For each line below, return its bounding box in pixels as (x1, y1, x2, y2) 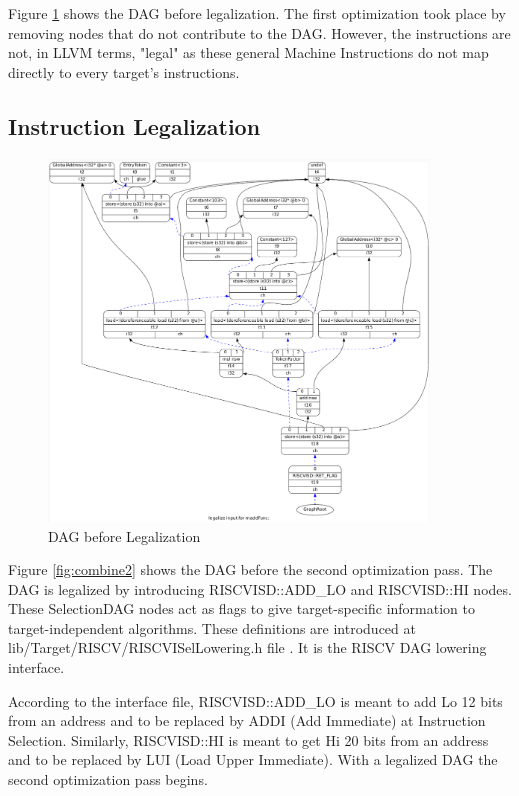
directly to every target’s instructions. (8, 61, 240, 82)
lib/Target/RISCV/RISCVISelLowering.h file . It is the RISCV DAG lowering (8, 637, 487, 658)
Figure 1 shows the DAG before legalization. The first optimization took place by (8, 3, 506, 23)
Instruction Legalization (8, 110, 261, 141)
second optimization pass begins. (8, 769, 208, 790)
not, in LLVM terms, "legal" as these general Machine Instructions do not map (8, 42, 489, 63)
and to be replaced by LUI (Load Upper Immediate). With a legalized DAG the (8, 749, 498, 770)
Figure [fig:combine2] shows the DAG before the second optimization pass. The (8, 559, 493, 580)
